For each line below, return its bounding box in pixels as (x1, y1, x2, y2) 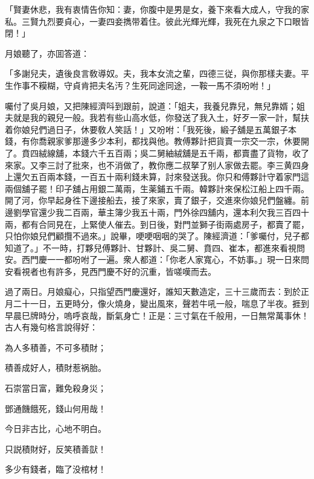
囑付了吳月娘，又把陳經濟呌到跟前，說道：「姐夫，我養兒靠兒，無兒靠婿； (5, 99, 296, 112)
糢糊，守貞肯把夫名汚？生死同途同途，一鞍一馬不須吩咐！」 (38, 79, 275, 91)
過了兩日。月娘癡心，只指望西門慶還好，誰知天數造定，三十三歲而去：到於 (5, 285, 301, 298)
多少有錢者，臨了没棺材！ (5, 463, 106, 475)
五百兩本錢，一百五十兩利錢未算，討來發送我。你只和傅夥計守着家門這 (30, 170, 309, 183)
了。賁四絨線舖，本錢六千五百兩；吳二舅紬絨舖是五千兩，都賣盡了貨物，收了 (5, 146, 309, 159)
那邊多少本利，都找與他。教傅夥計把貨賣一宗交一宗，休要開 (72, 135, 309, 147)
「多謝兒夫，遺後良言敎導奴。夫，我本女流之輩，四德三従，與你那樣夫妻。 (5, 67, 301, 80)
